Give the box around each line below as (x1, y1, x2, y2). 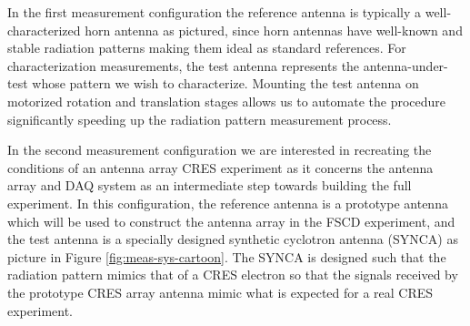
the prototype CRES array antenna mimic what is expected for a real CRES (7, 282, 434, 301)
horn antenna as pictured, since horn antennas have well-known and (85, 20, 463, 39)
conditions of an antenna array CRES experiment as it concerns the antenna (7, 158, 434, 177)
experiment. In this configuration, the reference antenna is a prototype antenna (7, 193, 448, 212)
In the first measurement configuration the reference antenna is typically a (7, 3, 422, 21)
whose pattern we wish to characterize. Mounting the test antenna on (32, 74, 419, 93)
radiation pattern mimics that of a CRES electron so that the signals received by (7, 265, 458, 284)
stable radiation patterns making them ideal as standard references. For (7, 38, 406, 57)
